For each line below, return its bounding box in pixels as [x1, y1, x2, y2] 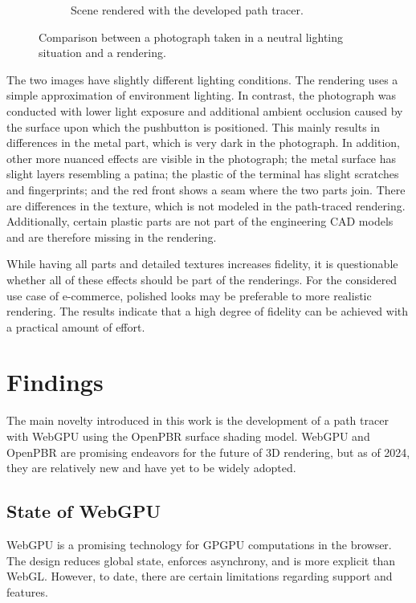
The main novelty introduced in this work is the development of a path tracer [6, 412, 389, 429]
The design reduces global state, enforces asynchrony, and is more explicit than [6, 552, 395, 568]
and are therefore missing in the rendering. [6, 228, 217, 245]
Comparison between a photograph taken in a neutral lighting [39, 28, 344, 45]
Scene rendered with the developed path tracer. [71, 2, 304, 18]
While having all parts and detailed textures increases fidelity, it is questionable [6, 255, 398, 272]
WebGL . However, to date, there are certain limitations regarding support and [6, 568, 393, 585]
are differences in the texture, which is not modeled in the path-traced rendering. [6, 197, 406, 214]
